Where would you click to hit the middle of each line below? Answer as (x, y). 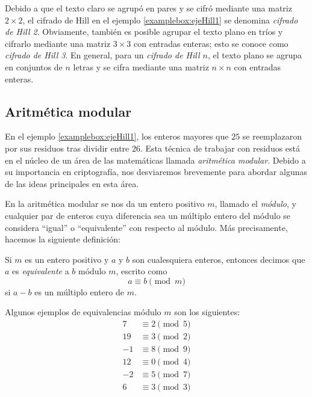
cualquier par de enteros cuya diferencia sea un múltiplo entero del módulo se (148, 215)
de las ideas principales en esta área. (72, 183)
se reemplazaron (272, 136)
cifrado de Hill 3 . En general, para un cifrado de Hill (102, 55)
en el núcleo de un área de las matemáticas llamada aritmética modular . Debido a (155, 160)
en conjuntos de (34, 66)
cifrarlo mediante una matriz (58, 43)
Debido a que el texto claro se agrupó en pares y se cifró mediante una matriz (148, 8)
